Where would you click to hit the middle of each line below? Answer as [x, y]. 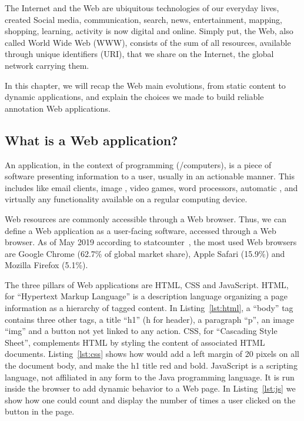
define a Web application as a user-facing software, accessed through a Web [141, 230]
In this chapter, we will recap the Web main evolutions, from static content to [145, 85]
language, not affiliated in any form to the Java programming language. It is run [150, 377]
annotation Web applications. [58, 108]
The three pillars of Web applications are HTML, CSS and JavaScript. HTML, [147, 284]
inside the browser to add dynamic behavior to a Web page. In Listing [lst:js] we [150, 388]
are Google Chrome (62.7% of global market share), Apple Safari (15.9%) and [145, 253]
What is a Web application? [91, 140]
